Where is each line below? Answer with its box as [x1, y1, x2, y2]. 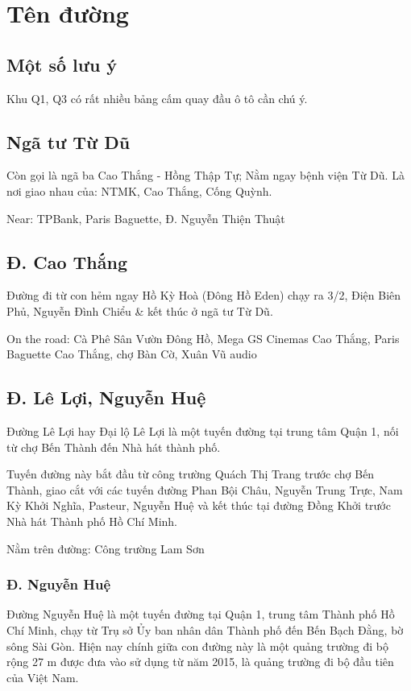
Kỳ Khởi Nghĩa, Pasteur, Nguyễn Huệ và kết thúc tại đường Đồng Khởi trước [6, 497, 391, 514]
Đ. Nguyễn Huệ [6, 574, 111, 594]
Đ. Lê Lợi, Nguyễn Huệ [6, 385, 206, 410]
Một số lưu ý [6, 52, 118, 77]
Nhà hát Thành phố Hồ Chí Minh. [6, 512, 177, 529]
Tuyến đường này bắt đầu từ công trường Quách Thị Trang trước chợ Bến [6, 465, 375, 482]
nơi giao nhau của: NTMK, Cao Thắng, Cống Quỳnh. [6, 182, 272, 199]
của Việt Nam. [6, 668, 79, 685]
